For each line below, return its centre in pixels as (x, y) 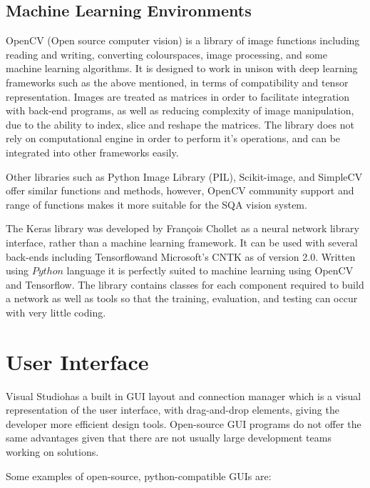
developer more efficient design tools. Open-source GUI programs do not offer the (184, 423)
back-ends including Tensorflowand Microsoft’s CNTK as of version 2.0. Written (181, 256)
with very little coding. (56, 312)
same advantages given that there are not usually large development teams (169, 438)
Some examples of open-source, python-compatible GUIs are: (139, 475)
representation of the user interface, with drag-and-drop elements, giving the (173, 410)
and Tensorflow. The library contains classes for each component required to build (185, 284)
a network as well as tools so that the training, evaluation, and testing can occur (182, 298)
